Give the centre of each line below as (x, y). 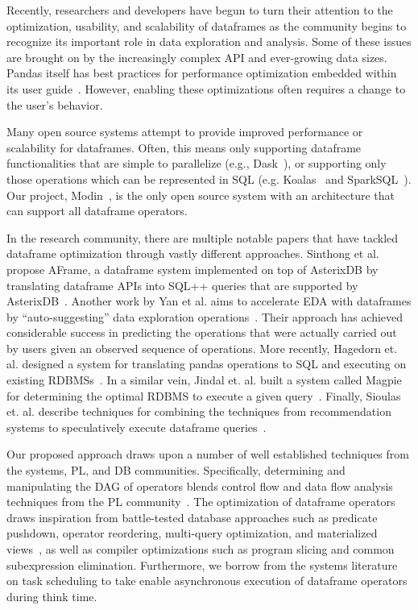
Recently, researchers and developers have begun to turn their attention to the (200, 10)
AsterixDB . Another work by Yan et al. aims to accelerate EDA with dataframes (209, 301)
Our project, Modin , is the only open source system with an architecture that (201, 195)
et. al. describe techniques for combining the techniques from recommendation (199, 411)
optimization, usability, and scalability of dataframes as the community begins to (207, 25)
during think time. (52, 596)
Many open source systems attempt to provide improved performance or (185, 132)
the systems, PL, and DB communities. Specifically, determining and (176, 470)
